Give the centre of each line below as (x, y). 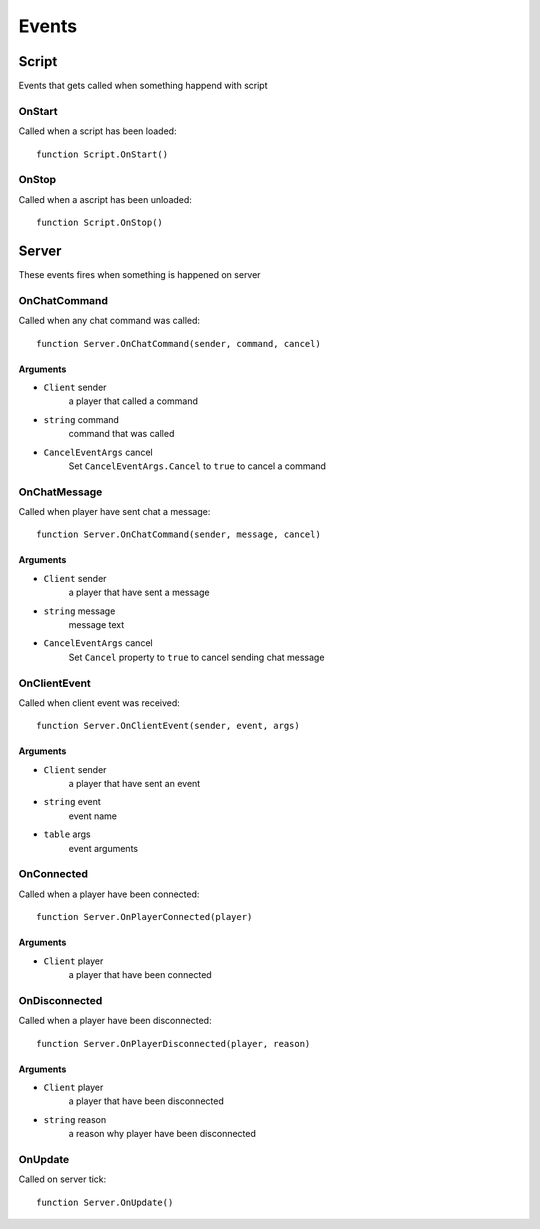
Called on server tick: (62, 1179)
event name (92, 816)
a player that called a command (133, 401)
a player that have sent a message (139, 592)
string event (72, 802)
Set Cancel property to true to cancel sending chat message (196, 657)
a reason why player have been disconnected (162, 1134)
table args (67, 834)
